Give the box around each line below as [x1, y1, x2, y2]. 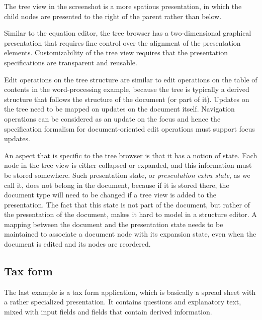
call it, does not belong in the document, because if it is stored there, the [4, 179, 229, 190]
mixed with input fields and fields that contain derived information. [4, 306, 212, 317]
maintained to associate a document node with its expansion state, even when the [4, 229, 256, 239]
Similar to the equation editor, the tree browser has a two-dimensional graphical [4, 28, 251, 38]
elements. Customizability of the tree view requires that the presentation [4, 47, 228, 58]
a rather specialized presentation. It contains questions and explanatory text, [4, 296, 241, 307]
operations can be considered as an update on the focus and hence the [4, 113, 221, 124]
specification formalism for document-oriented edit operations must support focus [4, 123, 255, 134]
